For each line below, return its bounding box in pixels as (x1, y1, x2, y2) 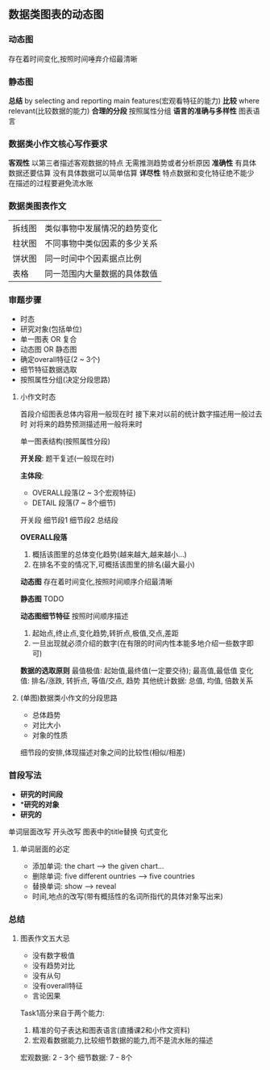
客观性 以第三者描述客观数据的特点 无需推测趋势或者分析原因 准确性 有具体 (8, 158, 256, 168)
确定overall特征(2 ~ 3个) (19, 354, 101, 364)
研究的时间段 (19, 790, 63, 799)
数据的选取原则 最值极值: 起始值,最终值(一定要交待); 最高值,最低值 (19, 665, 238, 675)
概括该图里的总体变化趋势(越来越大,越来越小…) (31, 549, 187, 559)
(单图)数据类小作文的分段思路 (19, 693, 118, 702)
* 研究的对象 (19, 799, 60, 810)
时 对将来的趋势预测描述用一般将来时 (19, 419, 143, 428)
